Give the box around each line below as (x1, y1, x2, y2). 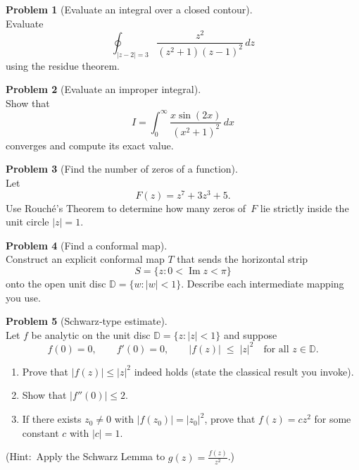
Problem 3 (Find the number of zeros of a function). (6, 161, 238, 176)
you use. (6, 290, 41, 304)
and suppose (223, 327, 277, 342)
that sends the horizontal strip (177, 252, 308, 266)
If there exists (22, 412, 82, 426)
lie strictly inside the (260, 200, 349, 215)
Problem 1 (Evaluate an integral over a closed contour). (6, 2, 253, 16)
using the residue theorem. (6, 58, 120, 73)
